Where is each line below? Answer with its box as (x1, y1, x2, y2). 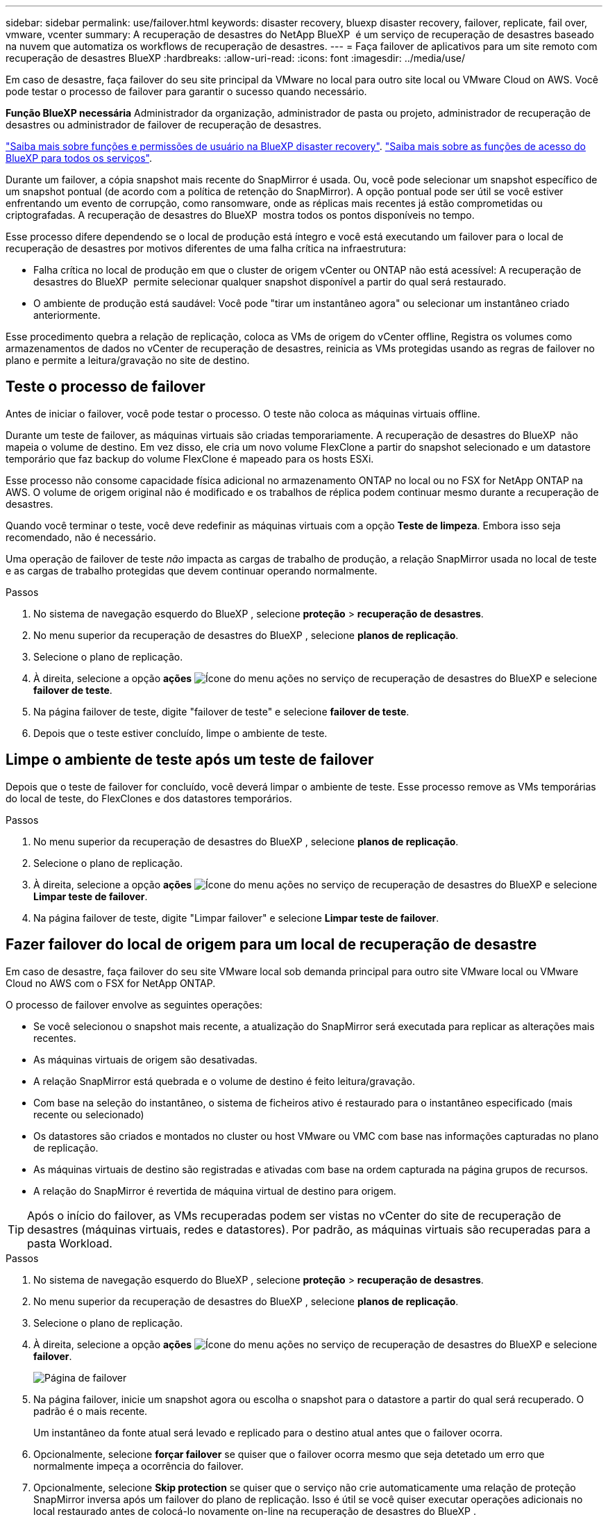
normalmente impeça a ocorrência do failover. (33, 1459, 244, 1472)
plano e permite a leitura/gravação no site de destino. (6, 354, 250, 366)
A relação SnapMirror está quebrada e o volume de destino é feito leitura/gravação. (33, 1075, 415, 1087)
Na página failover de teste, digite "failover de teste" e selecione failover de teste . (33, 705, 409, 718)
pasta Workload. (27, 1236, 112, 1250)
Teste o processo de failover (6, 378, 205, 396)
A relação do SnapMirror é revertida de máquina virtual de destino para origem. (33, 1184, 396, 1197)
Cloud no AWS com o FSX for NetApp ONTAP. (6, 977, 216, 989)
